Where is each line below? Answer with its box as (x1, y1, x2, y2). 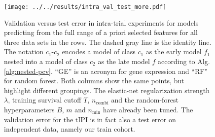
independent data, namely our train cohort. (4, 124, 135, 134)
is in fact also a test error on (90, 114, 176, 124)
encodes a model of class (62, 46, 136, 57)
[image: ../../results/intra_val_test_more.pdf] (4, 3, 167, 10)
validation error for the (4, 114, 73, 124)
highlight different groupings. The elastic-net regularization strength (4, 85, 210, 95)
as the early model (145, 46, 202, 57)
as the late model (98, 56, 150, 67)
